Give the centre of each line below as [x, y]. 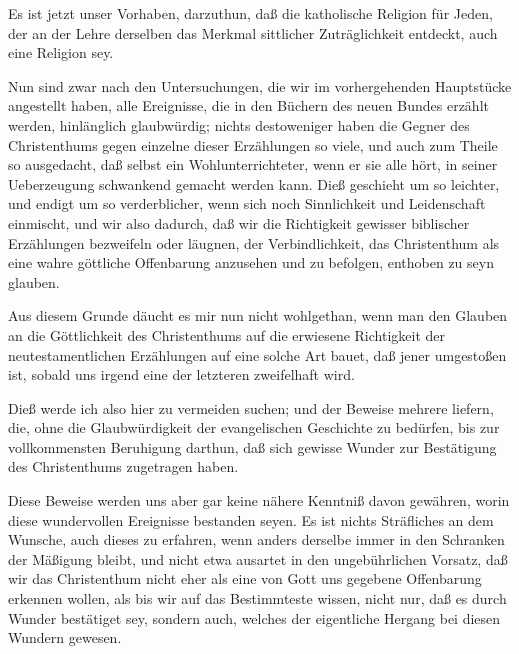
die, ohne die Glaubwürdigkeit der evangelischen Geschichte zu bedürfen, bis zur [254, 427]
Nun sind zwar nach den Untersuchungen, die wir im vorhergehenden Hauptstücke [260, 85]
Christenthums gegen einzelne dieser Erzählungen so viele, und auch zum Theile [253, 144]
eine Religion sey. [61, 52]
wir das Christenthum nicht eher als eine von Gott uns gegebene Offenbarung [245, 578]
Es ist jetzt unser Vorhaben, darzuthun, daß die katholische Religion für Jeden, [250, 13]
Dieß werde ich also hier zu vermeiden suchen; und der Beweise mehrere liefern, [251, 407]
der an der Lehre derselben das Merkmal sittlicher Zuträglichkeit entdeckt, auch [253, 32]
